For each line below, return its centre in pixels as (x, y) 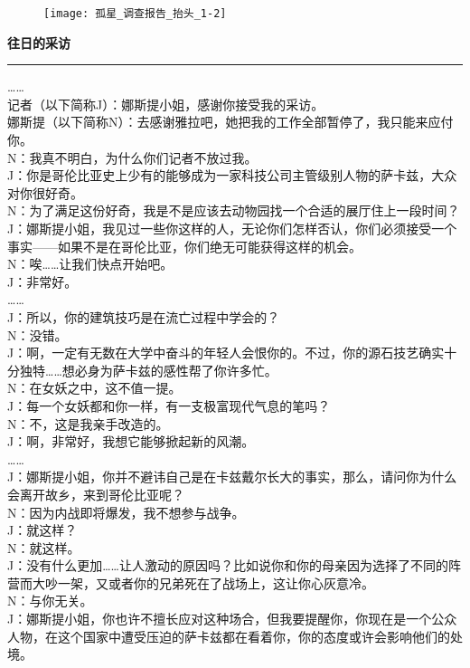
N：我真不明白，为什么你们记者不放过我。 (132, 157)
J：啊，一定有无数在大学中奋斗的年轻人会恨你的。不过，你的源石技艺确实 (226, 353)
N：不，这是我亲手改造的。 (88, 423)
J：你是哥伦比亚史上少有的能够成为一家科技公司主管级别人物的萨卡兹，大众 (232, 175)
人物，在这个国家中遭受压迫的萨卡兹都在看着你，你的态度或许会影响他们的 (229, 636)
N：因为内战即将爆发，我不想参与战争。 (126, 512)
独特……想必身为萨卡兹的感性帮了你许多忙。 (148, 370)
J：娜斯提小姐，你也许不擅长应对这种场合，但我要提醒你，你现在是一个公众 (232, 619)
